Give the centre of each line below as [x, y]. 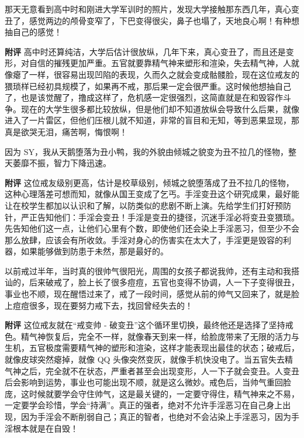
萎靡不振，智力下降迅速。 [62, 163]
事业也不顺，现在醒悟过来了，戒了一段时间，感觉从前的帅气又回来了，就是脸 [152, 294]
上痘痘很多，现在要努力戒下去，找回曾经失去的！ [99, 305]
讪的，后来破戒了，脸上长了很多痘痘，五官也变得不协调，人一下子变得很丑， [152, 282]
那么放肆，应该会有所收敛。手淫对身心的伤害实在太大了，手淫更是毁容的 [144, 239]
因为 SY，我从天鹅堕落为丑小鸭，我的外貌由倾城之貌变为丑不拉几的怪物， [146, 151]
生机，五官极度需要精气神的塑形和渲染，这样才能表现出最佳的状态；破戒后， [152, 348]
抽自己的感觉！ [33, 32]
